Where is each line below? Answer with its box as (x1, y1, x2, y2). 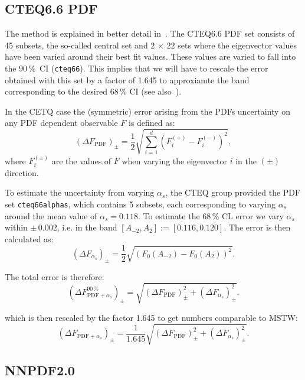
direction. (5, 166, 39, 178)
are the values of (51, 154, 111, 167)
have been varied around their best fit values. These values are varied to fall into (5, 50, 296, 63)
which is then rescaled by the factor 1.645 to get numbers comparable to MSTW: (5, 311, 298, 323)
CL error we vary (221, 209, 284, 222)
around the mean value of (5, 209, 97, 222)
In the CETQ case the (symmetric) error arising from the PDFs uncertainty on (5, 105, 290, 117)
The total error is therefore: (5, 270, 104, 282)
